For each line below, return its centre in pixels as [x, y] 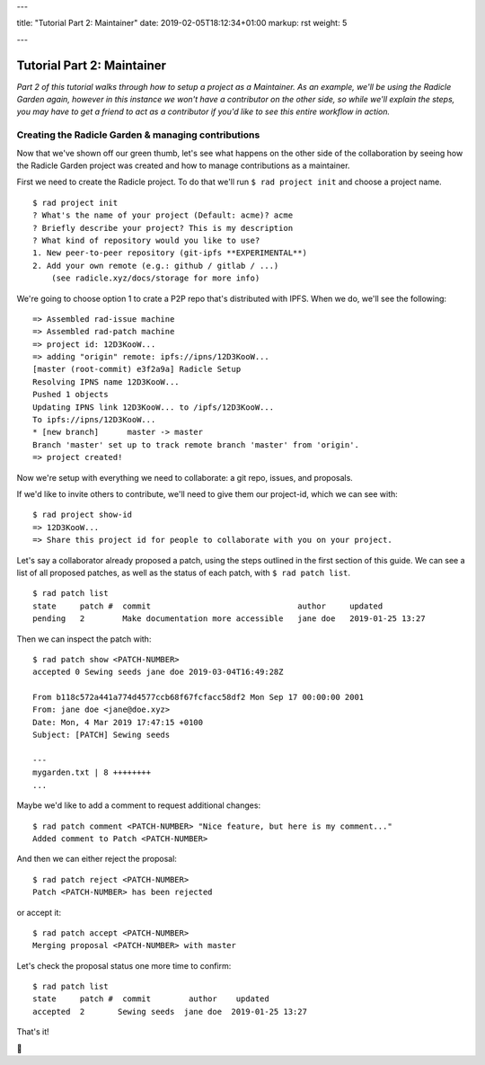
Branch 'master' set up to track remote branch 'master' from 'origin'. [196, 444]
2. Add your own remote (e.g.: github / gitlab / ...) [156, 266]
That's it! [33, 1032]
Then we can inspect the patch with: [84, 639]
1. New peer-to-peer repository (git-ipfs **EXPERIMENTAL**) [170, 253]
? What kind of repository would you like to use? [146, 240]
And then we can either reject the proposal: [97, 859]
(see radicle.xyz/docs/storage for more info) [155, 278]
